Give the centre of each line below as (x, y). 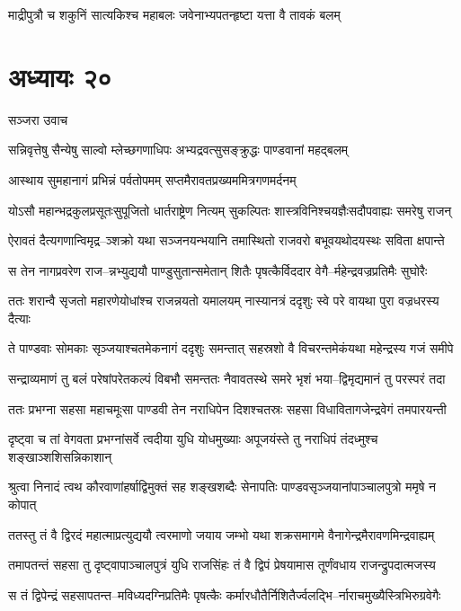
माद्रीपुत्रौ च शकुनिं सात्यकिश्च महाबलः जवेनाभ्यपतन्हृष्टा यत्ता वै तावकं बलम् (174, 14)
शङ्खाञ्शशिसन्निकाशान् (60, 456)
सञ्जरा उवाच (38, 119)
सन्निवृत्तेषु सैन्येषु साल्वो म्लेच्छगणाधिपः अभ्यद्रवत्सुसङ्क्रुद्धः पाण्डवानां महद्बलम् (178, 150)
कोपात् (22, 505)
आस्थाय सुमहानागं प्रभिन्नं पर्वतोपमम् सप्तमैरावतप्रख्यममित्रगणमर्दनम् (152, 179)
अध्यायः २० (60, 76)
